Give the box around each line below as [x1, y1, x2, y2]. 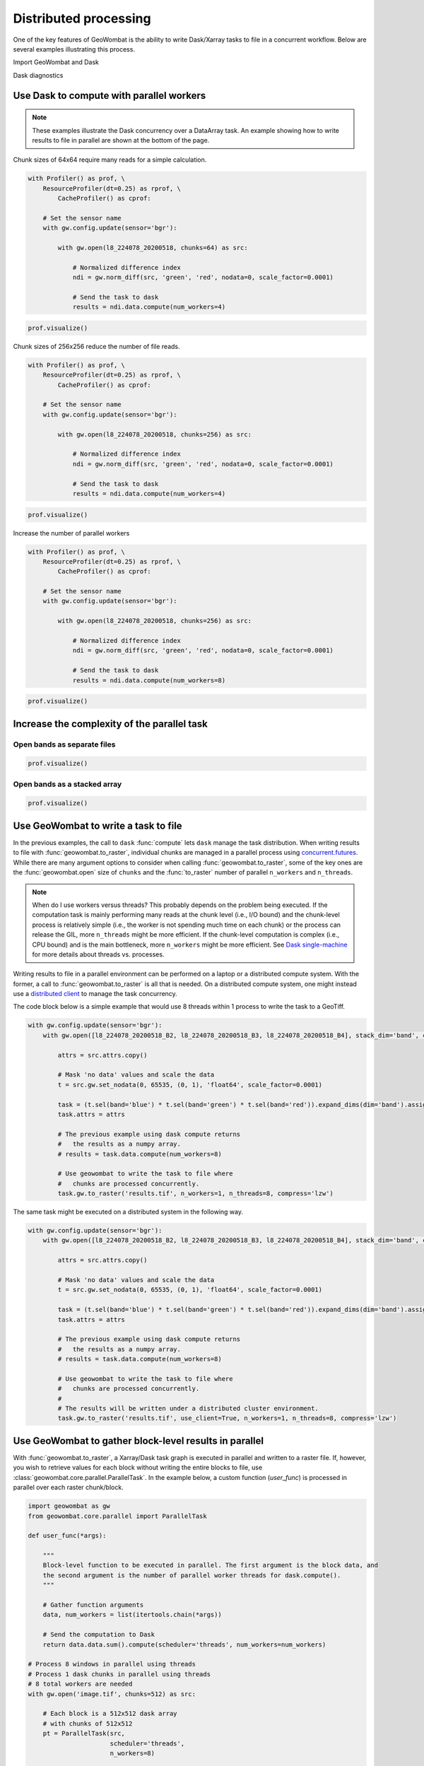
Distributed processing [13, 11, 151, 26]
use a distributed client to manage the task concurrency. [13, 990, 178, 998]
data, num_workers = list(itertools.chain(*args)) [42, 1611, 222, 1619]
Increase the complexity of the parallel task [13, 718, 208, 730]
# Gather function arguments [42, 1601, 144, 1609]
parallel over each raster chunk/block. [13, 1483, 124, 1492]
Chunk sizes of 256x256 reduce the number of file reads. [13, 342, 180, 350]
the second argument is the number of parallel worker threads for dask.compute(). [42, 1571, 341, 1579]
